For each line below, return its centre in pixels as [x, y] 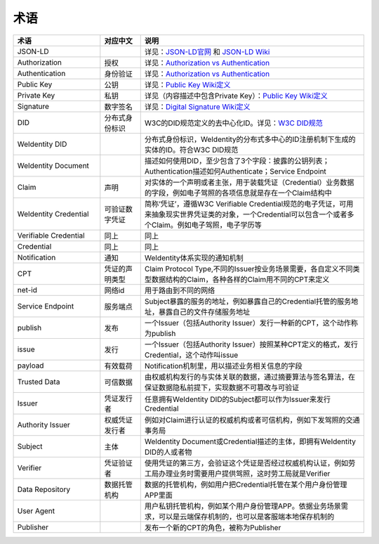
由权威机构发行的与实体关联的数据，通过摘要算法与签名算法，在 [250, 377]
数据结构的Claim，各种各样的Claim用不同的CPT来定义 [240, 279]
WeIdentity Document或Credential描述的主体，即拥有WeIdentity [250, 441]
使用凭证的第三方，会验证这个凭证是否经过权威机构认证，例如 [246, 462]
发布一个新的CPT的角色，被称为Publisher [213, 527]
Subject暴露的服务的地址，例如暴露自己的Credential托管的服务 [248, 301]
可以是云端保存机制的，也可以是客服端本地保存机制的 [246, 517]
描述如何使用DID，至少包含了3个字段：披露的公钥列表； [237, 160]
